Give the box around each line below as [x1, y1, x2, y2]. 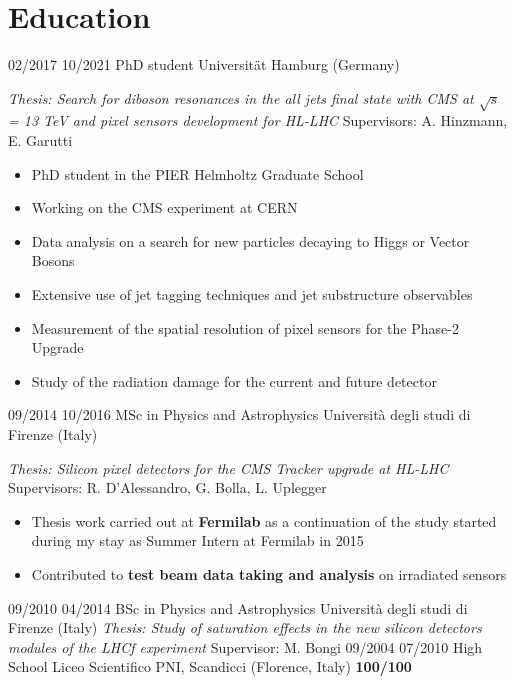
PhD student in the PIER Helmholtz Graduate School [31, 163, 364, 184]
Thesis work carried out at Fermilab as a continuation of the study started [31, 510, 497, 531]
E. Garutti [8, 130, 73, 151]
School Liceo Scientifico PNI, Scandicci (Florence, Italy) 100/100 [8, 656, 412, 677]
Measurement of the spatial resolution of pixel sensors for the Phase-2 [31, 317, 459, 338]
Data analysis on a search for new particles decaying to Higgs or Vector [31, 230, 470, 251]
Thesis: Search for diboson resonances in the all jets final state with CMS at [8, 87, 474, 108]
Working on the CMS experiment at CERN [31, 197, 298, 218]
